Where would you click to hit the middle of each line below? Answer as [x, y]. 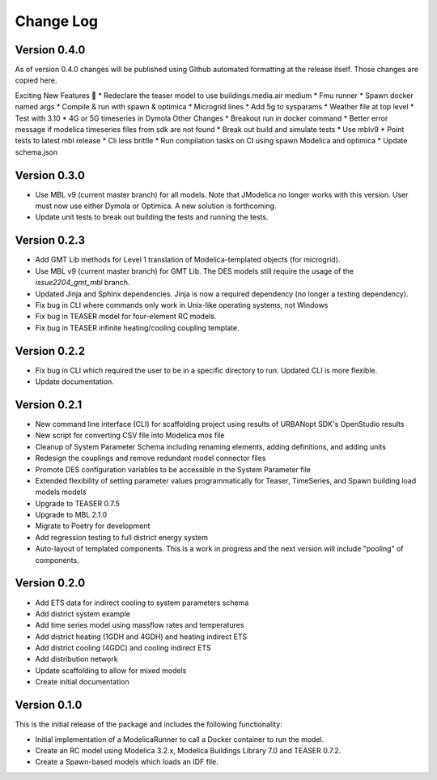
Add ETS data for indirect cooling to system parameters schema [142, 603]
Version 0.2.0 [50, 583]
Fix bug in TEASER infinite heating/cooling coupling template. [137, 327]
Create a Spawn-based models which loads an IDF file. [127, 762]
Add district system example [83, 614]
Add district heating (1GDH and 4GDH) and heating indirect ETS [141, 637]
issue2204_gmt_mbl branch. [83, 283]
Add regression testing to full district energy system [122, 537]
